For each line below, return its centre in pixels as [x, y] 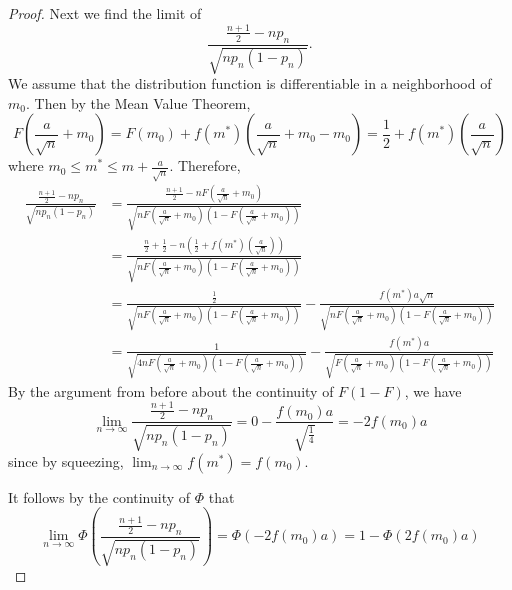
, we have [433, 390]
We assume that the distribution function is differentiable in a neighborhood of [250, 83]
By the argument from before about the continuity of [171, 390]
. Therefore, [205, 165]
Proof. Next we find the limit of [105, 13]
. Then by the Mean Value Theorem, [138, 102]
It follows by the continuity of [99, 496]
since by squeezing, [66, 460]
